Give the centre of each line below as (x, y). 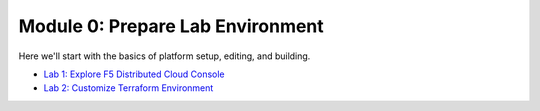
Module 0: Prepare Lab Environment (171, 26)
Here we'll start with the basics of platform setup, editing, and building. (164, 56)
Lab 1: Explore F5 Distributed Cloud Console (134, 74)
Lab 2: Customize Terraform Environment (128, 88)
